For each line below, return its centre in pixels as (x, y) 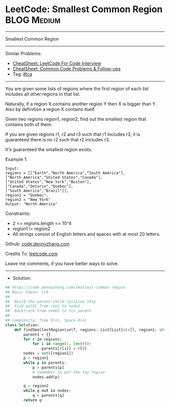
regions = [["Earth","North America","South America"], (65, 173)
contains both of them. (29, 124)
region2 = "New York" (28, 199)
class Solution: (22, 325)
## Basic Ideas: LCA (27, 292)
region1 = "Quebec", (27, 195)
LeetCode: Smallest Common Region (84, 9)
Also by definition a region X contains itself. (50, 109)
